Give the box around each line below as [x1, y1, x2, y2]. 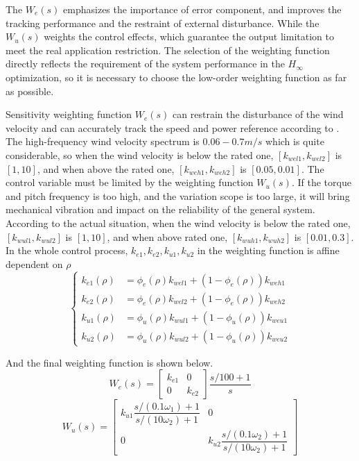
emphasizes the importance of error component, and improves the [63, 2, 342, 16]
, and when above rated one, [107, 229, 228, 244]
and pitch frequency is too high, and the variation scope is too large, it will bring [6, 188, 350, 203]
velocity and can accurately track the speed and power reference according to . [6, 120, 340, 135]
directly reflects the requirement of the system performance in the [6, 56, 285, 71]
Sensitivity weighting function [6, 107, 132, 121]
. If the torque [291, 175, 351, 190]
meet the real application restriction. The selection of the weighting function [6, 42, 330, 57]
